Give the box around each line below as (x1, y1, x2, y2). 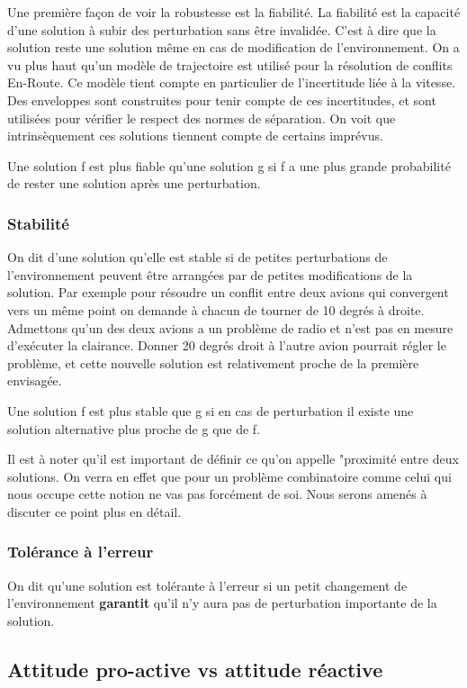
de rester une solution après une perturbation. (7, 174, 261, 193)
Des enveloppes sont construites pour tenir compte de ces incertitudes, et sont (7, 90, 436, 109)
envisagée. (7, 371, 62, 390)
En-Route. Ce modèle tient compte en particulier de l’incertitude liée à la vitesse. (7, 73, 456, 92)
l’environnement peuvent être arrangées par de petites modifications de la (7, 265, 413, 284)
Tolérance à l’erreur (7, 540, 154, 563)
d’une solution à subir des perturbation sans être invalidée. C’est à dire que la (7, 20, 436, 39)
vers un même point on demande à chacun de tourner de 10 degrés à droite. (7, 300, 425, 319)
